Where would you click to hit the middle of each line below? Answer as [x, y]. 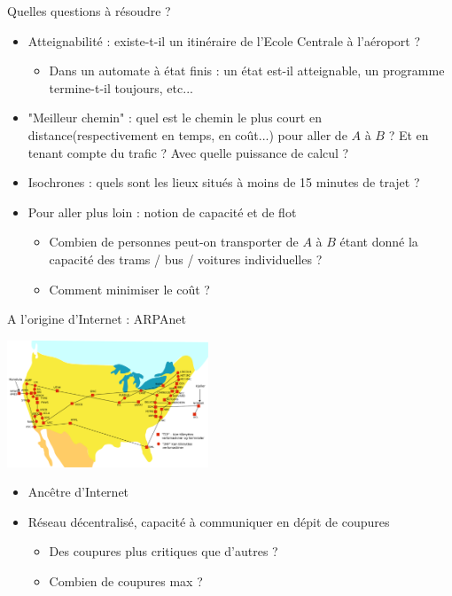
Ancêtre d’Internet [78, 492]
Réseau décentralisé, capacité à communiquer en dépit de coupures [209, 521]
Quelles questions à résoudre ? [89, 11]
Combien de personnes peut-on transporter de [174, 242]
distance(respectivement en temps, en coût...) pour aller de [187, 134]
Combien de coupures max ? [126, 580]
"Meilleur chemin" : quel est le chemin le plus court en [175, 118]
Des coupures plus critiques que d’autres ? [164, 551]
